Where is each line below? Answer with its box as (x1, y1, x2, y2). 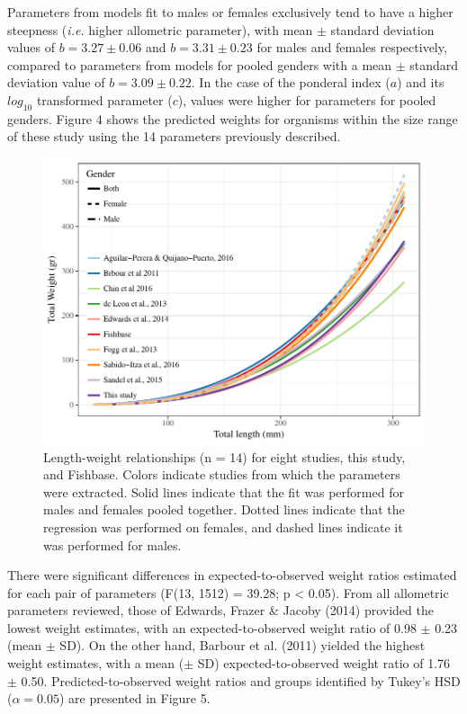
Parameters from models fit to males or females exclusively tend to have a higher (7, 3, 454, 21)
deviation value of (7, 73, 105, 92)
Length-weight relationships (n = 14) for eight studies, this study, (43, 447, 406, 466)
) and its (397, 73, 445, 92)
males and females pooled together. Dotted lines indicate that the (43, 500, 405, 519)
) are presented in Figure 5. (58, 689, 211, 708)
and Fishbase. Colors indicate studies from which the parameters (43, 465, 400, 484)
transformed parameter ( (36, 90, 173, 109)
